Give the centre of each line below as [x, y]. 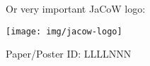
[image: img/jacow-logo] [64, 31]
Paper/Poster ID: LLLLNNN [69, 54]
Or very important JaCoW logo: [76, 8]
